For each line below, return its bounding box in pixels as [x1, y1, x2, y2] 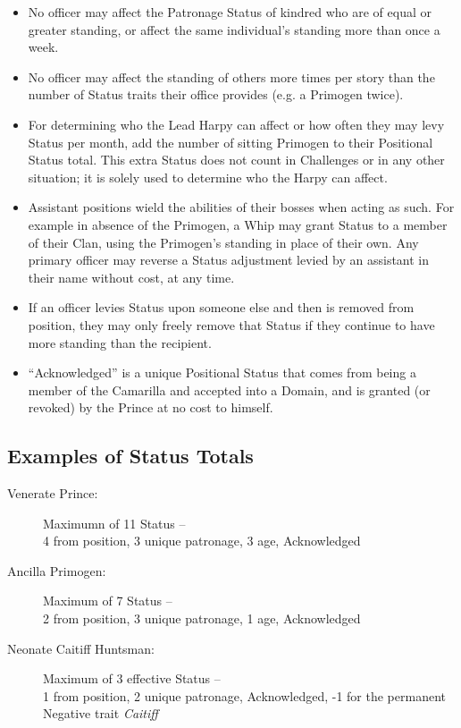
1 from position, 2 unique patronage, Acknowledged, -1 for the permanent [43, 686, 446, 705]
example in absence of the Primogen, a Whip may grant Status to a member [28, 215, 448, 233]
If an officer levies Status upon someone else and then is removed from [28, 298, 415, 317]
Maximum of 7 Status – [43, 591, 172, 610]
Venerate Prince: [7, 484, 98, 503]
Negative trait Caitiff [43, 704, 158, 723]
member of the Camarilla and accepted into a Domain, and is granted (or [28, 380, 431, 399]
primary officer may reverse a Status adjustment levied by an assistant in [28, 250, 430, 269]
